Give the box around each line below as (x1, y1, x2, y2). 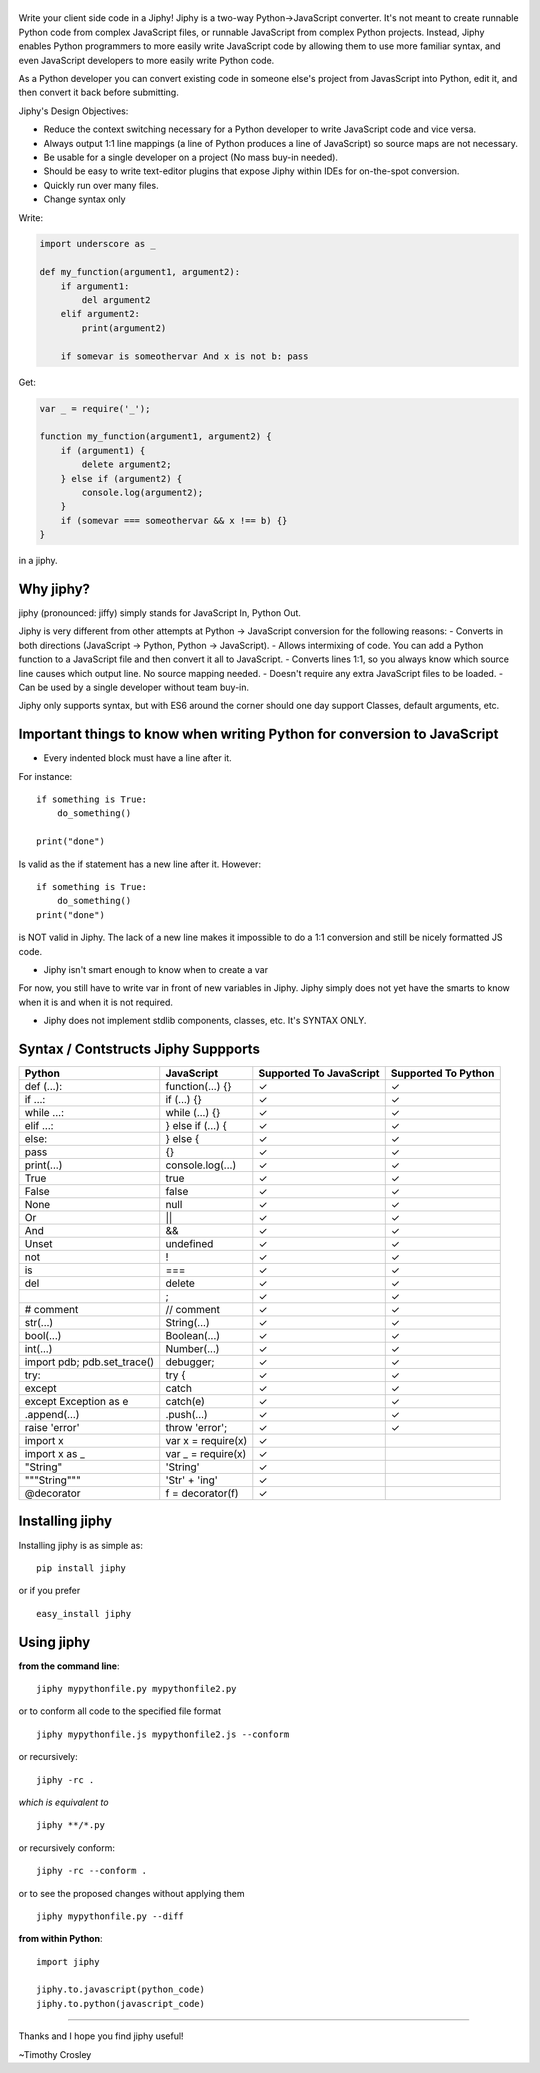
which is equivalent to (18, 1796, 109, 1808)
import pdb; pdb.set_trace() (24, 1355, 155, 1369)
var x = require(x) (165, 1434, 248, 1447)
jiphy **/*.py (36, 1820, 105, 1831)
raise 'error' (24, 1421, 80, 1434)
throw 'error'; (165, 1421, 228, 1434)
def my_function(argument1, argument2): (39, 266, 240, 278)
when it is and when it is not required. (18, 996, 174, 1008)
